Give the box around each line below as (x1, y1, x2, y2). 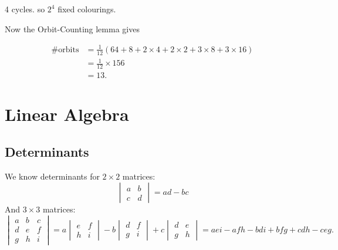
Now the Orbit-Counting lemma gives (5, 22, 140, 35)
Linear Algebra (5, 102, 129, 126)
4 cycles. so (5, 3, 45, 15)
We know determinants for (5, 170, 100, 182)
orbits (58, 45, 79, 54)
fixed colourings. (58, 3, 116, 15)
